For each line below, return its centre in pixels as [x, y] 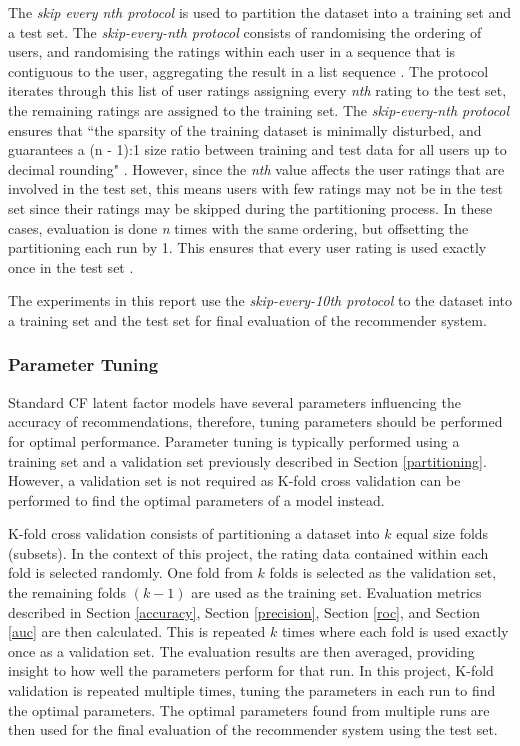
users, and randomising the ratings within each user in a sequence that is [232, 51]
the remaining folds [67, 592]
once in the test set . [71, 266]
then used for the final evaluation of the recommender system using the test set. [253, 729]
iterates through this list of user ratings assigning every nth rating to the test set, [257, 90]
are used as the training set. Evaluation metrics [336, 592]
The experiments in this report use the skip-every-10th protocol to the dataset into [260, 300]
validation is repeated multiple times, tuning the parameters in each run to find [252, 690]
